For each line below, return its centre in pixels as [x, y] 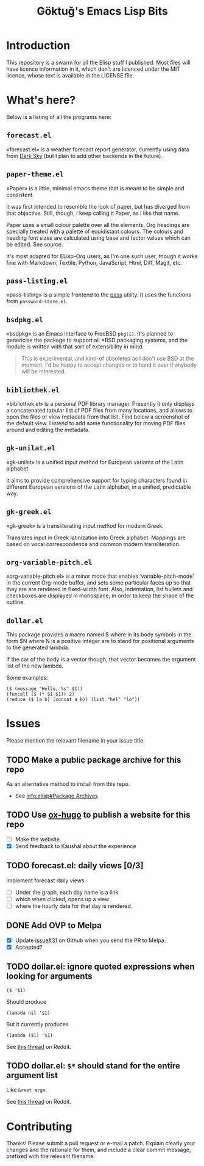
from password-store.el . [37, 301]
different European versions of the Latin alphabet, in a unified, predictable [99, 487]
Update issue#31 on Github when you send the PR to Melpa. [90, 940]
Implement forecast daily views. [46, 880]
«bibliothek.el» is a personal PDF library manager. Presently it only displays [100, 403]
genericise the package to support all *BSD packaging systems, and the [97, 340]
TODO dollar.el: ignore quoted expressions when [100, 967]
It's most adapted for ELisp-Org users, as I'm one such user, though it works [102, 256]
